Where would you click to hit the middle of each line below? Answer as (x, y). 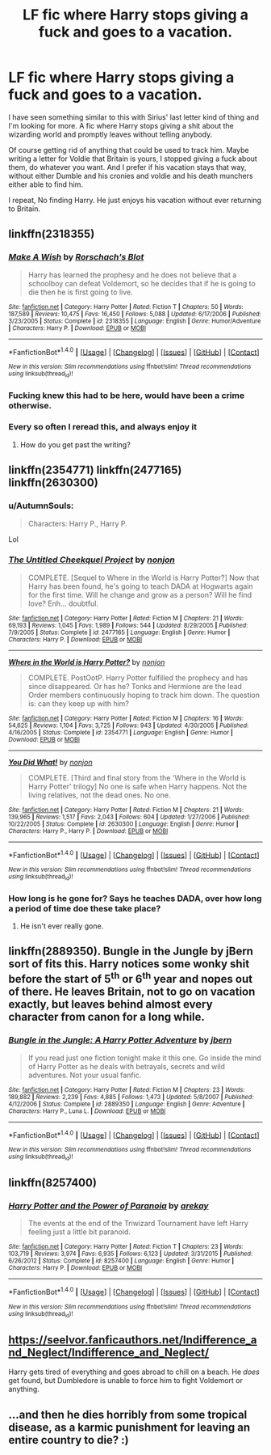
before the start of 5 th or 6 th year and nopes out (130, 978)
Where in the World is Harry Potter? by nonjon (87, 662)
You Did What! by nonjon (50, 762)
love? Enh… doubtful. (63, 603)
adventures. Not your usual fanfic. (85, 1075)
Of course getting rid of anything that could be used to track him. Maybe (129, 150)
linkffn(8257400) (52, 1183)
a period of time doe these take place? (85, 908)
